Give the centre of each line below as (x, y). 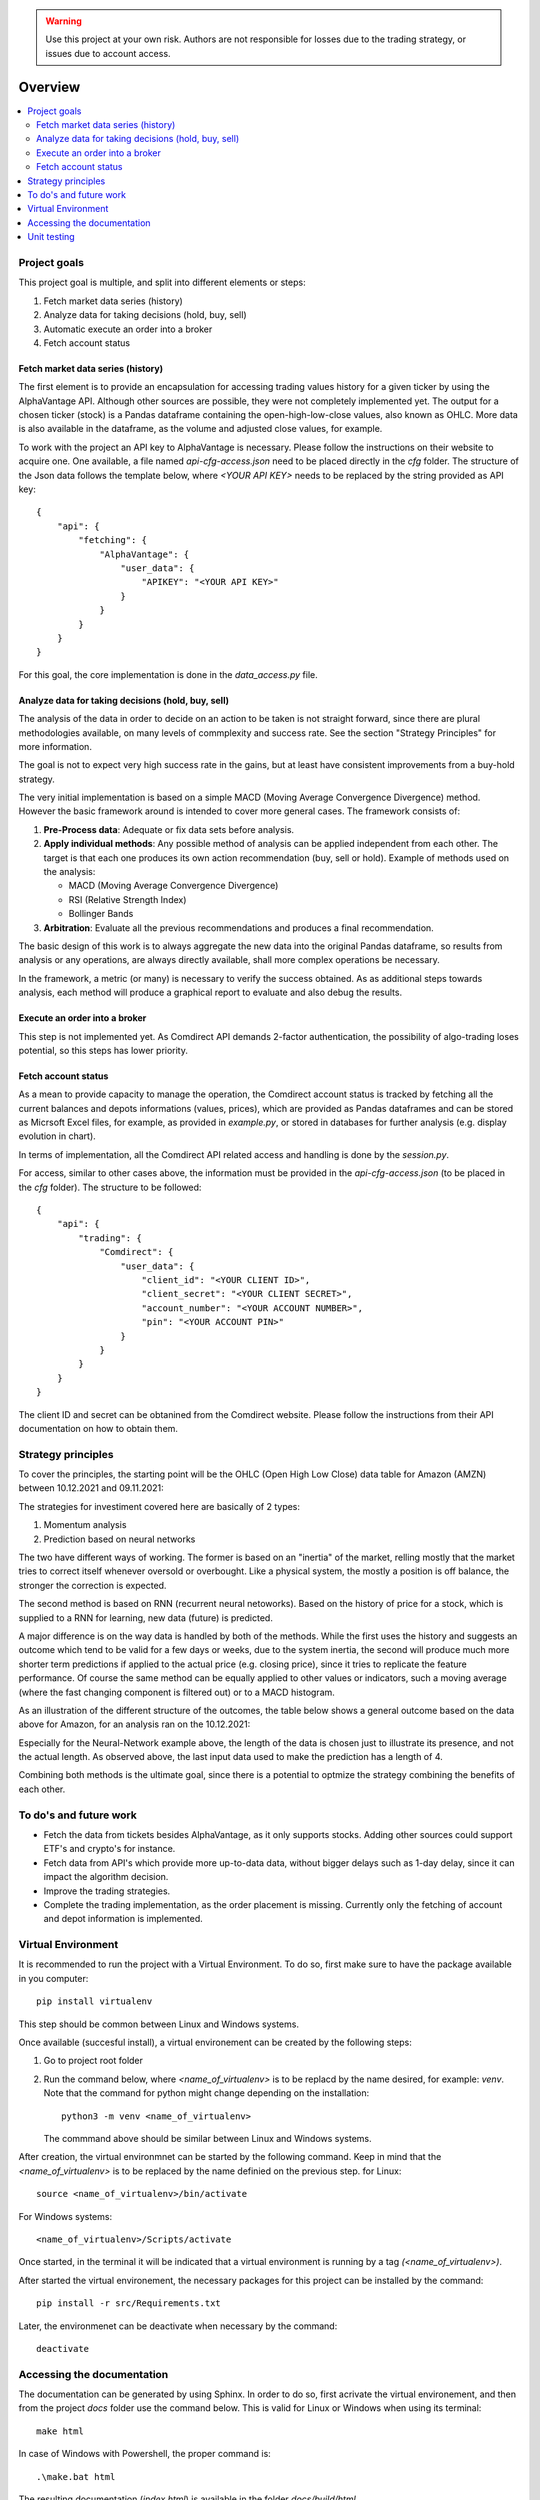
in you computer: (53, 1978)
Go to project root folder (93, 2061)
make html (60, 2431)
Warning (63, 21)
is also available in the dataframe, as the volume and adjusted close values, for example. (200, 429)
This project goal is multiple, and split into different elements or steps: (162, 282)
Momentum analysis (85, 1525)
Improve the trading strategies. (107, 1891)
